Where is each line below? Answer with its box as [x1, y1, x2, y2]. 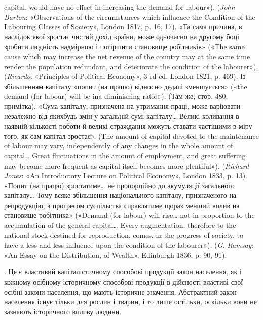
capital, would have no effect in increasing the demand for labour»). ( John [4, 2, 235, 12]
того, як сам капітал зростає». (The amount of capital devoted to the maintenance [4, 130, 259, 141]
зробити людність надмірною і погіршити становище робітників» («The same [4, 41, 245, 52]
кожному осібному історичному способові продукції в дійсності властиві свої [4, 276, 243, 287]
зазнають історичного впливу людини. [4, 306, 122, 316]
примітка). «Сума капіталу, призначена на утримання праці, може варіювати [4, 100, 240, 111]
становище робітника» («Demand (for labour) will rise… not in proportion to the [4, 210, 255, 220]
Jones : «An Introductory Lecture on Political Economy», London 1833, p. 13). [4, 170, 247, 181]
